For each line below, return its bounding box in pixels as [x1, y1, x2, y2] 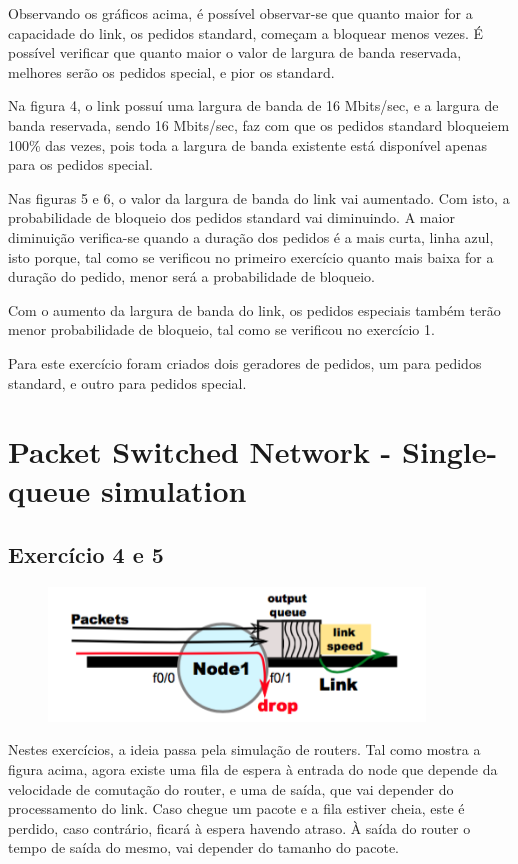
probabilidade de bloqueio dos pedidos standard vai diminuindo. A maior [8, 207, 455, 228]
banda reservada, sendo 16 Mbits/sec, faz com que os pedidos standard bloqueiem [8, 114, 510, 135]
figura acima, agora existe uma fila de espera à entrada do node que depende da [8, 759, 498, 780]
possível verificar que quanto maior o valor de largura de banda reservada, [8, 42, 462, 63]
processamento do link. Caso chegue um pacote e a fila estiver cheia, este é [8, 798, 465, 819]
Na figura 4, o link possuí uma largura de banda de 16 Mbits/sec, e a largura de [8, 95, 499, 116]
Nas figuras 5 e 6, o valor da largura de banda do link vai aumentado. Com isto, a [8, 187, 510, 208]
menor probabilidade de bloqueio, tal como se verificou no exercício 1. [8, 319, 435, 340]
